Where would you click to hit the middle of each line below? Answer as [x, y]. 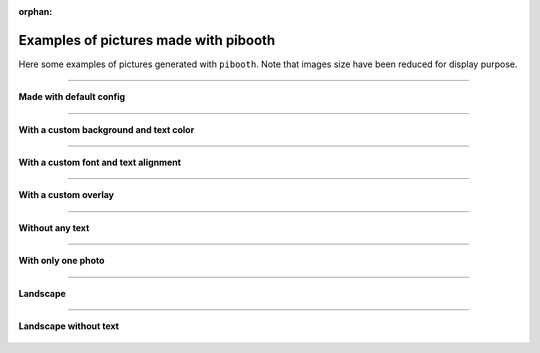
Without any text [54, 227]
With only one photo [61, 261]
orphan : [35, 11]
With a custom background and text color [106, 129]
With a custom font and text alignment [100, 162]
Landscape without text [69, 326]
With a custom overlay [66, 195]
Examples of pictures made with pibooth [147, 40]
